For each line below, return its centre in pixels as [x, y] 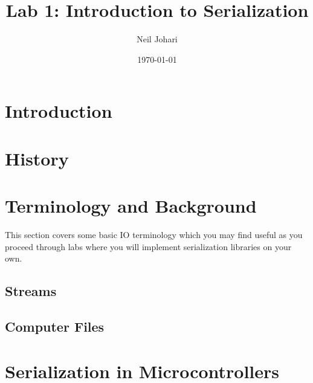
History [37, 158]
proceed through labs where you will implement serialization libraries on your [148, 246]
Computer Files [55, 326]
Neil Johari [157, 39]
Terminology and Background [131, 206]
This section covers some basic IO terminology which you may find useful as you [154, 234]
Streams [31, 291]
